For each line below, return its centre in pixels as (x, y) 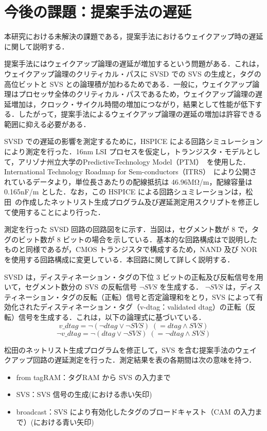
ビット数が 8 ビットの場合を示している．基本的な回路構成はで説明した (138, 239)
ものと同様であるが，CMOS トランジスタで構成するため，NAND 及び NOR (131, 249)
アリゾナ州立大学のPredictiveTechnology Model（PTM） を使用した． (134, 161)
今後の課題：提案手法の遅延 (98, 12)
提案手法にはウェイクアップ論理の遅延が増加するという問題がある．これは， (134, 64)
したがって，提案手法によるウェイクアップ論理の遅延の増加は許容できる (140, 114)
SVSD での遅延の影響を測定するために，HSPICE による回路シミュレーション (133, 141)
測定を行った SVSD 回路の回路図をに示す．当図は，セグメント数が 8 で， (128, 229)
